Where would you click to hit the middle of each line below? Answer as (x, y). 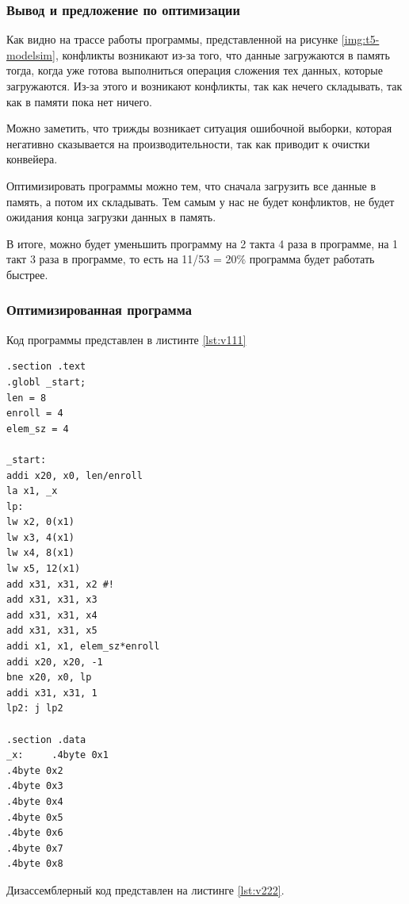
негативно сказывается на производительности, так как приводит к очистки (188, 143)
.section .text (46, 367)
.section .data (46, 739)
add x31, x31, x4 (52, 615)
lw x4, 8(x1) (40, 553)
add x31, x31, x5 (52, 631)
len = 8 (27, 398)
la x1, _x (32, 491)
